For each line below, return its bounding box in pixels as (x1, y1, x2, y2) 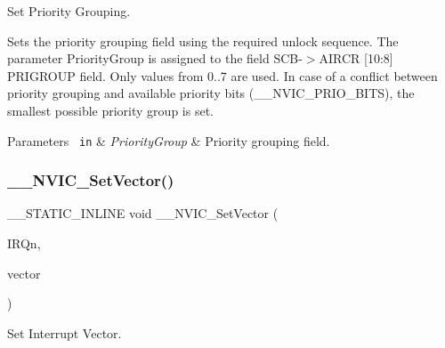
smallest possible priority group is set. (7, 101, 214, 119)
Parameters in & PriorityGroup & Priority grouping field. (7, 131, 330, 150)
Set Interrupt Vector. (7, 323, 122, 342)
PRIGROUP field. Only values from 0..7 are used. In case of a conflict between (7, 66, 438, 85)
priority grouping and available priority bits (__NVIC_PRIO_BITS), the (7, 84, 415, 102)
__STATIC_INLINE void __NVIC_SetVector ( (7, 204, 279, 223)
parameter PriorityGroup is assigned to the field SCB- (7, 49, 303, 68)
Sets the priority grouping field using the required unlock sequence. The (7, 31, 399, 50)
